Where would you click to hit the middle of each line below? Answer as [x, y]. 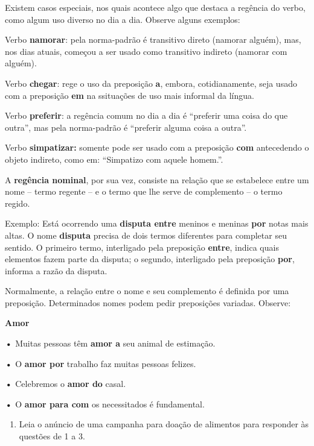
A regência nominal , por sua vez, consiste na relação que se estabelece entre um [157, 179]
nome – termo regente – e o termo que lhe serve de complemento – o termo [144, 191]
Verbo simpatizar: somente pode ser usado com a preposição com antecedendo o [157, 147]
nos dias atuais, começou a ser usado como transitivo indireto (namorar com [146, 51]
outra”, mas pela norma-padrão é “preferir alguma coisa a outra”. [126, 127]
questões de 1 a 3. [52, 436]
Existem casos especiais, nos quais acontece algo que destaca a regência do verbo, [155, 7]
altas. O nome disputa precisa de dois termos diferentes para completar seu [146, 235]
